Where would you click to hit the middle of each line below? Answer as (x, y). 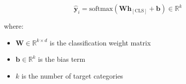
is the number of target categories (72, 75)
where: (14, 26)
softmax (101, 9)
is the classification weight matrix (100, 42)
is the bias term (62, 59)
